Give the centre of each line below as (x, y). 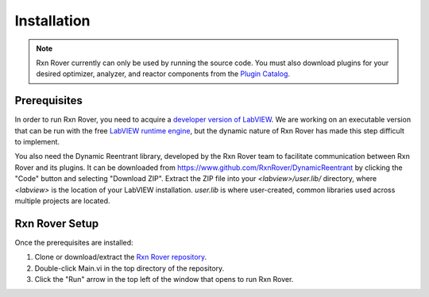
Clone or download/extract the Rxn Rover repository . (121, 257)
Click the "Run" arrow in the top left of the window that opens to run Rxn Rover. (164, 280)
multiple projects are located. (62, 201)
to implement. (37, 142)
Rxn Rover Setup (57, 224)
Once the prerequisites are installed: (74, 242)
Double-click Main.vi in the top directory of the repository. (129, 268)
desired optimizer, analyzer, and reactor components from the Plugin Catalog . (163, 74)
